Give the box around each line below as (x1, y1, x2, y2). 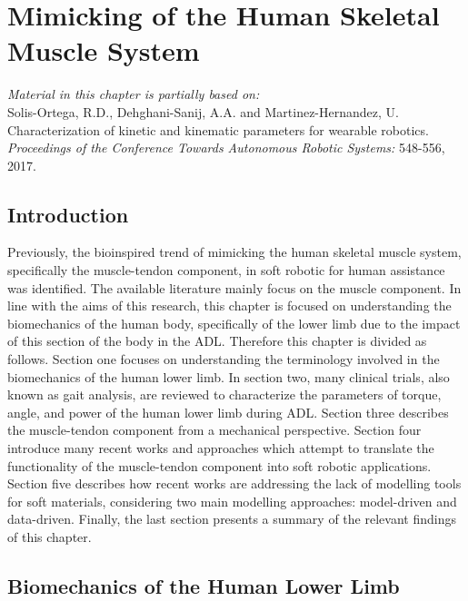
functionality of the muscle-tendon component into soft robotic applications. (7, 456, 432, 475)
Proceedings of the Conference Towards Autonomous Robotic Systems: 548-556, (7, 138, 445, 157)
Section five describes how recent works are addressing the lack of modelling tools (7, 474, 462, 493)
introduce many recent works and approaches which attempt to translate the (7, 438, 434, 458)
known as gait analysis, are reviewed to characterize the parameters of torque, (7, 385, 442, 404)
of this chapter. (7, 527, 92, 546)
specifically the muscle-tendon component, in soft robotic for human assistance (7, 261, 445, 280)
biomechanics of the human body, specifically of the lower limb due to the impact (7, 313, 461, 332)
